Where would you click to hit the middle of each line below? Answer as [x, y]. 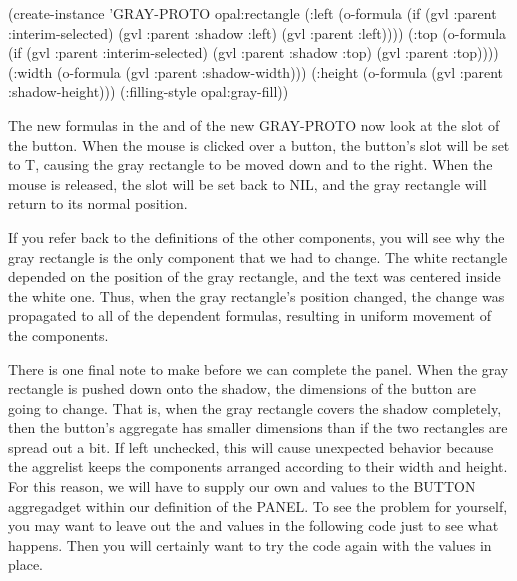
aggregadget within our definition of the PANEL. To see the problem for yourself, [258, 505]
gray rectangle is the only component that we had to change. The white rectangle [258, 256]
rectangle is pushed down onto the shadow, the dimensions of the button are [242, 388]
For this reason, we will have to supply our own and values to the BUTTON [242, 486]
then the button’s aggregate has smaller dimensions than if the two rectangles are [258, 427]
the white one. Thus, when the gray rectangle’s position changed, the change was [256, 295]
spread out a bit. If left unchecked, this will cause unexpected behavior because [251, 446]
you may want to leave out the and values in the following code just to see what [253, 525]
